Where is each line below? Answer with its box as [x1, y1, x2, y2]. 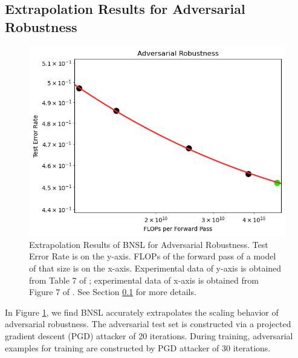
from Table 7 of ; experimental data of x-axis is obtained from [29, 273, 259, 286]
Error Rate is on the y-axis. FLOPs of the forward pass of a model [29, 250, 276, 262]
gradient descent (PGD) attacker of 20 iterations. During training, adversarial [5, 330, 293, 342]
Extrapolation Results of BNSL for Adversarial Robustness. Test [29, 238, 268, 250]
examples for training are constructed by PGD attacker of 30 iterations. [5, 341, 271, 354]
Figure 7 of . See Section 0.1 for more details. [29, 285, 196, 298]
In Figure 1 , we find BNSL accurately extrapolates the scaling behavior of [5, 305, 279, 318]
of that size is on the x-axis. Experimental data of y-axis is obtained [29, 262, 282, 275]
